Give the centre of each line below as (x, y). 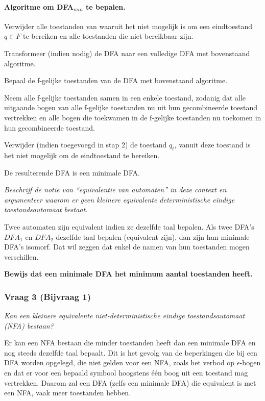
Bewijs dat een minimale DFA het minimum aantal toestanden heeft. (128, 274)
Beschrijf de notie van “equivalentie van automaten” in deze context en (115, 190)
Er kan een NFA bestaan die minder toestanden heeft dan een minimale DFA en (130, 343)
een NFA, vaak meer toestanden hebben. (68, 393)
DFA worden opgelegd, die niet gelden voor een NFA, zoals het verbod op (119, 362)
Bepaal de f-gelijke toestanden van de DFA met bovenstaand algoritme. (116, 80)
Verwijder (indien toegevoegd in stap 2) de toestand (86, 145)
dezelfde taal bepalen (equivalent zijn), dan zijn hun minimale (153, 236)
